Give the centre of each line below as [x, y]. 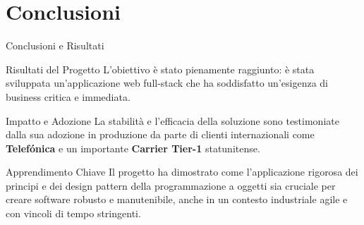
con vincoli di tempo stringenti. [73, 213]
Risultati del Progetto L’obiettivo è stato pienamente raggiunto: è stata [160, 69]
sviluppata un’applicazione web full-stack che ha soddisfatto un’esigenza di [167, 83]
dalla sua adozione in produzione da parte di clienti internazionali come [160, 134]
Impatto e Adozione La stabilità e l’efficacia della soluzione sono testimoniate [172, 120]
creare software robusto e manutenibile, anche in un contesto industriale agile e [177, 199]
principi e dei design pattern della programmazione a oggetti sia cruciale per [171, 185]
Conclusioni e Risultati [55, 45]
